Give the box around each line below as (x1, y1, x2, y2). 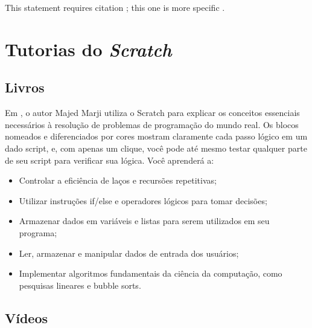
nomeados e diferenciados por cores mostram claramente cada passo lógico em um (5, 130, 308, 143)
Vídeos (5, 308, 48, 327)
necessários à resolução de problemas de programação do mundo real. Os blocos (5, 118, 299, 130)
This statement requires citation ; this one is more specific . (5, 1, 225, 13)
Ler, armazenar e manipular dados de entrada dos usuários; (19, 246, 239, 259)
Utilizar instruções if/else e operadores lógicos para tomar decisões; (19, 194, 267, 207)
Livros (5, 78, 45, 97)
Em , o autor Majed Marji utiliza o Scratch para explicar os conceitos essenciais (5, 106, 300, 119)
